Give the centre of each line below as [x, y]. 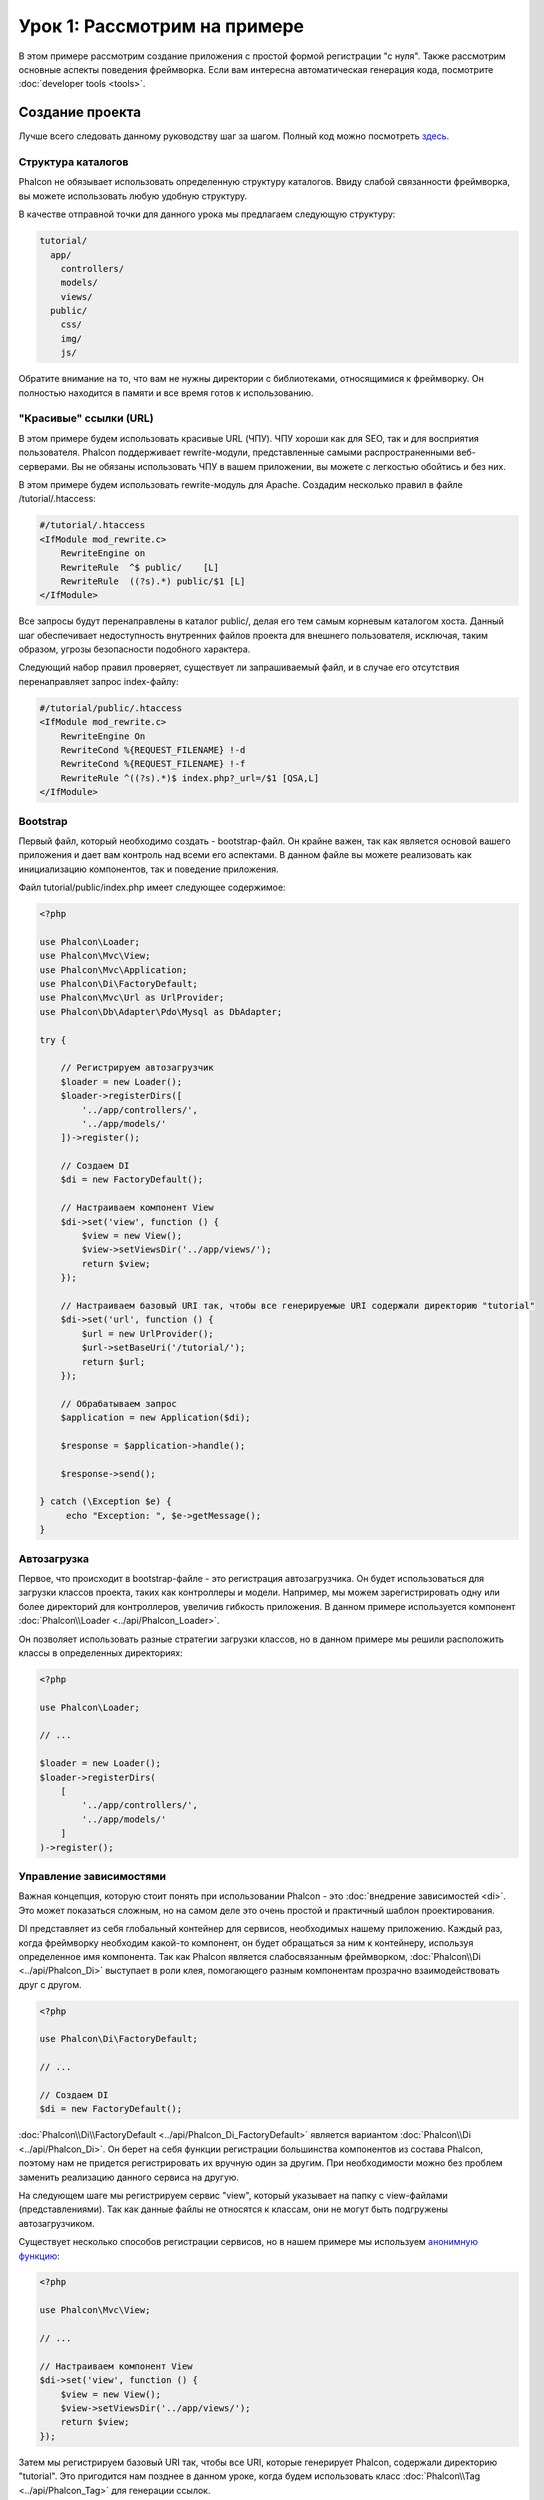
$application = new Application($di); [155, 1418]
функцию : [39, 2256]
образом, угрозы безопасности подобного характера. [134, 649]
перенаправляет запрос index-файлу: [98, 681]
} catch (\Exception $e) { [105, 1501]
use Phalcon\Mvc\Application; [113, 969]
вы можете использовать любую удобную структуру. [133, 196]
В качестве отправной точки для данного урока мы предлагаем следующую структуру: [207, 214]
